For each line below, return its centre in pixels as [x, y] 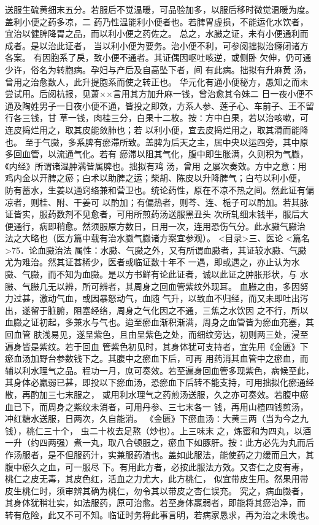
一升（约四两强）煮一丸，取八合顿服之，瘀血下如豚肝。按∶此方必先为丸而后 [159, 442]
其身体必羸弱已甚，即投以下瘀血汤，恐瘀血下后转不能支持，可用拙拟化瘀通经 [159, 382]
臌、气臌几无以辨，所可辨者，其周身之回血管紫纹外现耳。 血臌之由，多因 [152, 286]
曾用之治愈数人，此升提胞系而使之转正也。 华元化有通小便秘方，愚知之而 [152, 81]
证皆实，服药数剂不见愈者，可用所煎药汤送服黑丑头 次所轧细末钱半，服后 [152, 214]
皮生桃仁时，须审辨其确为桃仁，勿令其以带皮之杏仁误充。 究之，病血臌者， [157, 490]
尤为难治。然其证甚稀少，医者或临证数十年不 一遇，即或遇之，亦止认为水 [152, 262]
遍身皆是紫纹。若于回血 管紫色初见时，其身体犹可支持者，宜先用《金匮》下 [157, 346]
